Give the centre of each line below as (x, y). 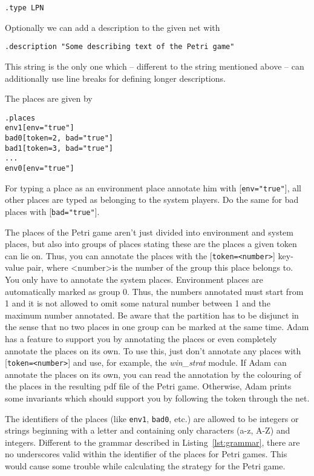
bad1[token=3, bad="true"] (59, 148)
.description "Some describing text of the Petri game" (120, 47)
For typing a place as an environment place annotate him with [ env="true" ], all (153, 187)
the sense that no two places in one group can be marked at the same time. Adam (157, 327)
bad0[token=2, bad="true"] (59, 138)
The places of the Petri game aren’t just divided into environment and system (149, 232)
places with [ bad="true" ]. (52, 211)
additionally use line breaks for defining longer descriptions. (115, 78)
